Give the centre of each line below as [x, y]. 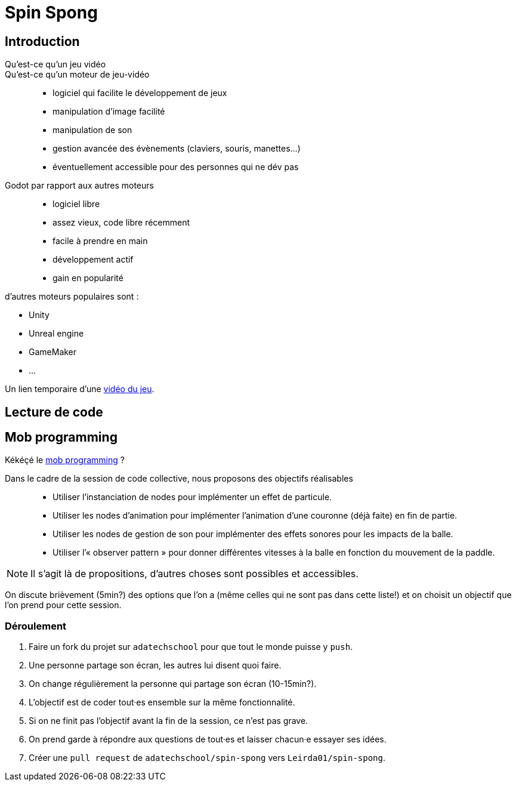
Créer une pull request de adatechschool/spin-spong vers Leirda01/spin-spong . [207, 758]
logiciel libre [76, 204]
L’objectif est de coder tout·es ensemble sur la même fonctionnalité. [162, 702]
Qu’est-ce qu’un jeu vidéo [55, 64]
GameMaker [53, 352]
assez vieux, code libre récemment [121, 223]
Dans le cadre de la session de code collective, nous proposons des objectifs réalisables [179, 479]
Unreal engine [56, 334]
